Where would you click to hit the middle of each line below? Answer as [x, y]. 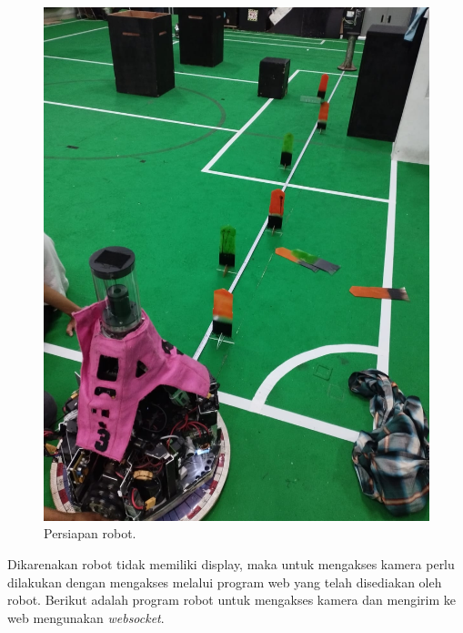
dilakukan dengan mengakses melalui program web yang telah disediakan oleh [225, 582]
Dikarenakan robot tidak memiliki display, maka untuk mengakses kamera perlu [231, 564]
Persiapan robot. [90, 533]
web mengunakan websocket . [86, 617]
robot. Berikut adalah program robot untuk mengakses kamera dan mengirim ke [231, 600]
